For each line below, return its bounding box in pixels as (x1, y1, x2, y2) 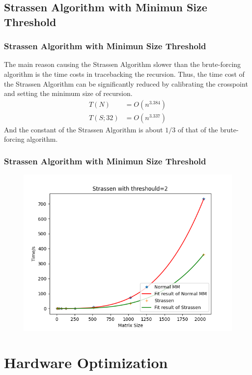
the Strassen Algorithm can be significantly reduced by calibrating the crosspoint (4, 78, 248, 89)
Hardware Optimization (4, 352, 168, 373)
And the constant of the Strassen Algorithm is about (4, 124, 163, 134)
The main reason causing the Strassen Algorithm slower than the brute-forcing (4, 59, 241, 69)
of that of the (177, 124, 218, 134)
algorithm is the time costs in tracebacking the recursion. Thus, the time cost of (4, 68, 245, 79)
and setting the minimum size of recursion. (4, 88, 133, 98)
